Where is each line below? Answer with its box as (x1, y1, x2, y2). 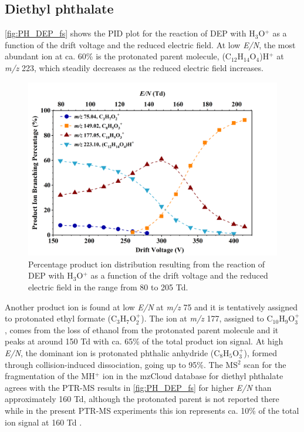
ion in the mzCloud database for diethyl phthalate (102, 370, 283, 382)
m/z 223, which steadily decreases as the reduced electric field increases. (5, 61, 264, 73)
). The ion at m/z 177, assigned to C (141, 312, 273, 324)
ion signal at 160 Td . (5, 416, 82, 428)
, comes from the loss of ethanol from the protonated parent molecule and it (5, 323, 279, 336)
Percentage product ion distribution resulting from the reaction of (28, 257, 265, 270)
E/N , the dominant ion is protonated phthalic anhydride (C (5, 346, 220, 359)
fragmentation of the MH (5, 370, 95, 382)
